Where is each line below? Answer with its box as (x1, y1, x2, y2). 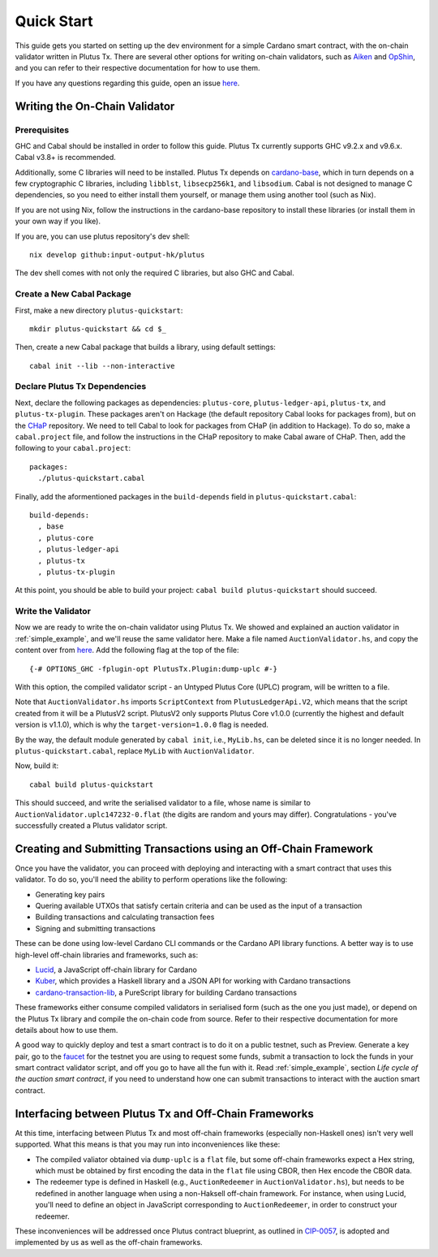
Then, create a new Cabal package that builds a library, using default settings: (15, 342, 276, 352)
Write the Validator (15, 606, 91, 617)
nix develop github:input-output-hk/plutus (29, 250, 205, 259)
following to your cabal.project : (15, 443, 131, 453)
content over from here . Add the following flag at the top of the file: (15, 646, 239, 655)
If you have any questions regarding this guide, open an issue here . (15, 78, 240, 88)
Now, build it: (15, 761, 59, 771)
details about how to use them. (15, 1025, 118, 1035)
